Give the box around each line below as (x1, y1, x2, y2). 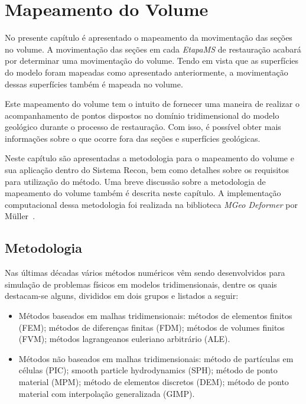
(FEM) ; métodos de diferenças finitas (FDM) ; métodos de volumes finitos (18, 321, 285, 333)
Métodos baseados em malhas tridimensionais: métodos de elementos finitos (18, 309, 292, 322)
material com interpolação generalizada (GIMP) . (18, 387, 195, 399)
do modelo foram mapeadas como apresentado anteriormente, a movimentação (5, 66, 288, 78)
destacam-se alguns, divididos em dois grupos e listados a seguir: (5, 289, 239, 302)
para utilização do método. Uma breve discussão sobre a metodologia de (5, 175, 266, 187)
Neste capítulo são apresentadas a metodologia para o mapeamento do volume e (5, 152, 294, 164)
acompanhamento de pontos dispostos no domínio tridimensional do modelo (5, 109, 279, 121)
